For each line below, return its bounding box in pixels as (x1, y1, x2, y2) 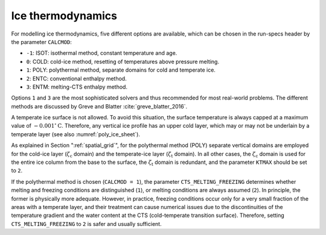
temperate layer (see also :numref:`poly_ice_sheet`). (11, 130, 141, 138)
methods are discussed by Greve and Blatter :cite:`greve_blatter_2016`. (11, 102, 187, 110)
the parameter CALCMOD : (11, 38, 72, 45)
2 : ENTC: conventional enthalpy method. (26, 75, 127, 82)
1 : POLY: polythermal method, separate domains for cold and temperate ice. (26, 66, 216, 74)
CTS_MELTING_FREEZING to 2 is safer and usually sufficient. (11, 220, 162, 227)
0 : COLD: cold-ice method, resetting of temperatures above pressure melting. (26, 58, 220, 65)
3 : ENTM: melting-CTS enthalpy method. (26, 83, 128, 90)
